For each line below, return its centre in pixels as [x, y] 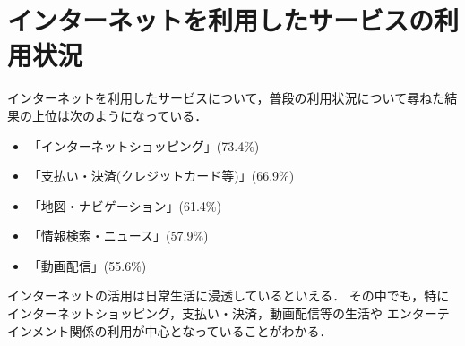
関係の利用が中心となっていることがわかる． [201, 330]
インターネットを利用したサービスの [221, 20]
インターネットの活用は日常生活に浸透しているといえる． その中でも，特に [228, 295]
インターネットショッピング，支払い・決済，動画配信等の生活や [195, 313]
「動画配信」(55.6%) [87, 265]
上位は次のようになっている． [120, 115]
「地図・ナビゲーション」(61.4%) [125, 205]
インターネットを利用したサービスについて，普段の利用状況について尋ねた [226, 98]
